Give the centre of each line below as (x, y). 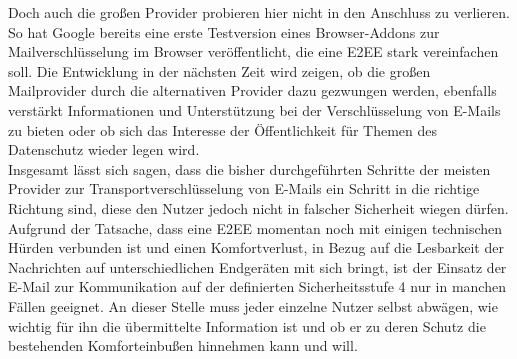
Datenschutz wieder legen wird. (104, 149)
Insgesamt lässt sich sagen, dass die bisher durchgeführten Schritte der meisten (249, 168)
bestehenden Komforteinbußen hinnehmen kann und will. (183, 345)
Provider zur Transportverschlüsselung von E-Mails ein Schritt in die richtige (244, 188)
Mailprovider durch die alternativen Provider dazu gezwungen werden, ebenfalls (252, 90)
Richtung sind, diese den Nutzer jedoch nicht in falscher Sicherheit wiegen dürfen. (258, 207)
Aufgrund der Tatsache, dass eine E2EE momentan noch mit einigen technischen (255, 227)
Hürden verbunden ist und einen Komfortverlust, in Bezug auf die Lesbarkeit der (256, 247)
